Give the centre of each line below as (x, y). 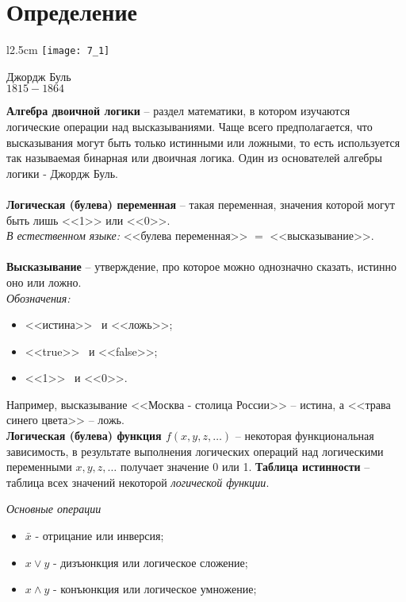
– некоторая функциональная (304, 436)
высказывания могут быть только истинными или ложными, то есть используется (203, 142)
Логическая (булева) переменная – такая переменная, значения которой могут (201, 204)
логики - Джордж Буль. (62, 173)
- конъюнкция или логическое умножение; (155, 589)
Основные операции (54, 509)
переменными (39, 467)
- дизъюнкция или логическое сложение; (150, 562)
